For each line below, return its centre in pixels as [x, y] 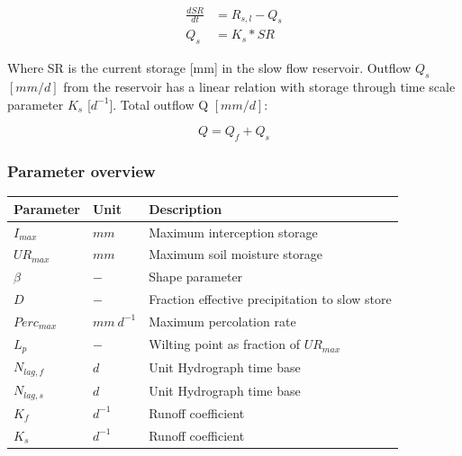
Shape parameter [196, 277]
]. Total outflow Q [159, 104]
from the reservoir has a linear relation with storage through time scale [259, 86]
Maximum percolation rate [222, 321]
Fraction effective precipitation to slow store [270, 299]
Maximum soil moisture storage [236, 254]
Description [186, 208]
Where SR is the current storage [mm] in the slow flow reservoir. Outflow [209, 68]
